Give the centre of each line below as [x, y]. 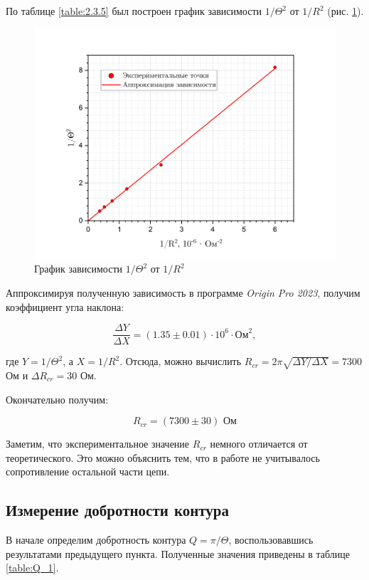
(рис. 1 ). [346, 11]
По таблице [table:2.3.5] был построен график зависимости [134, 11]
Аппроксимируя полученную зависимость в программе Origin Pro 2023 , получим [183, 292]
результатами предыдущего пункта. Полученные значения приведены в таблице [178, 553]
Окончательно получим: [57, 399]
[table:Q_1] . [32, 568]
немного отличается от [259, 444]
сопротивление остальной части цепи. [88, 471]
